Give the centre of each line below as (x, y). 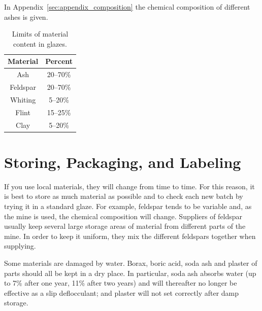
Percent (59, 61)
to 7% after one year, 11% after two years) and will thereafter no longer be (121, 283)
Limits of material (40, 34)
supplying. (20, 246)
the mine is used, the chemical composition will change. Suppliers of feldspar (123, 216)
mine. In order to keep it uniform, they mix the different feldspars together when (130, 236)
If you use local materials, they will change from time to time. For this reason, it (129, 186)
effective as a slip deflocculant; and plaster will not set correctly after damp (122, 292)
